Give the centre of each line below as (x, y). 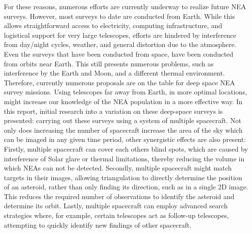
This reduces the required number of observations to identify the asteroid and (119, 196)
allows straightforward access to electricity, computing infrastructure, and (113, 25)
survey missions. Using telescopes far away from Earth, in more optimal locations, (126, 92)
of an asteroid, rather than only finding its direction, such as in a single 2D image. (126, 187)
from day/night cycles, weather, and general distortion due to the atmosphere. (120, 44)
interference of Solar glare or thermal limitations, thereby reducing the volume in (124, 158)
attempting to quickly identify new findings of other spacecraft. (98, 225)
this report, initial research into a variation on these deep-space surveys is (113, 111)
